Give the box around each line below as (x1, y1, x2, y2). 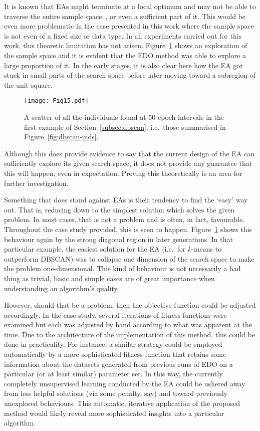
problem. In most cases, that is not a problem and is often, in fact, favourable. (4, 214, 245, 225)
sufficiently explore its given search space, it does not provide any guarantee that (4, 158, 252, 168)
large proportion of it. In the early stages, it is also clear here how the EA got (4, 60, 243, 70)
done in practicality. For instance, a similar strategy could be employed (4, 339, 222, 349)
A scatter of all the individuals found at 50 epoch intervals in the (24, 112, 224, 122)
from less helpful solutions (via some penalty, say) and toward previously (4, 388, 227, 398)
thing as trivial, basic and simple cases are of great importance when (4, 273, 215, 283)
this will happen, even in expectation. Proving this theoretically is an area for (4, 167, 242, 178)
